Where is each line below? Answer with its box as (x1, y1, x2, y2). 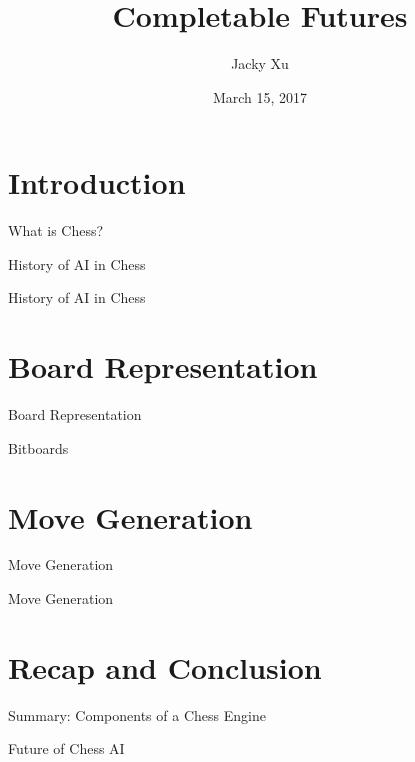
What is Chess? (8, 220, 104, 241)
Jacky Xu (231, 53, 289, 74)
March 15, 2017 (212, 86, 308, 107)
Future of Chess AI (8, 738, 125, 759)
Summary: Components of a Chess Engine (8, 704, 266, 725)
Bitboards (8, 437, 69, 458)
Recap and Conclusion (8, 646, 322, 687)
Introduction (8, 162, 186, 203)
